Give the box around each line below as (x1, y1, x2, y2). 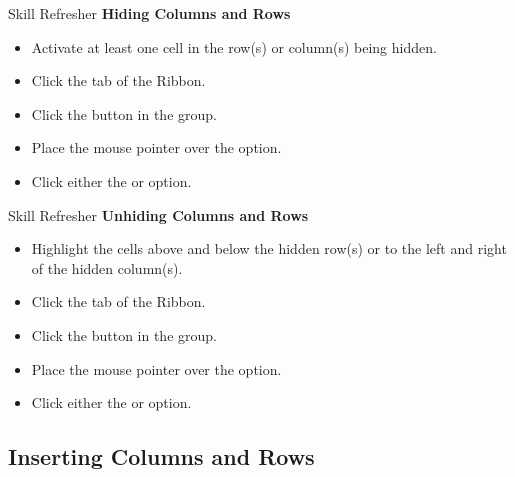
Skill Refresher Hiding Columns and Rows (8, 3, 291, 23)
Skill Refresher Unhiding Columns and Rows (8, 204, 309, 225)
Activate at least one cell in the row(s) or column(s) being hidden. (31, 36, 437, 57)
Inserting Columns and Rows (8, 441, 315, 472)
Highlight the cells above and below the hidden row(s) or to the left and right (31, 238, 507, 259)
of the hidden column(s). (31, 257, 183, 278)
